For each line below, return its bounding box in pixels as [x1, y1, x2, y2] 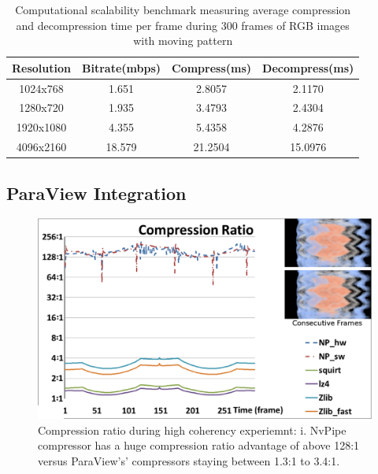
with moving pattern [133, 32, 233, 49]
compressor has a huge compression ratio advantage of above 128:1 [38, 437, 360, 454]
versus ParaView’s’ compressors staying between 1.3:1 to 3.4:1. [38, 452, 340, 468]
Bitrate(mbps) [82, 59, 161, 76]
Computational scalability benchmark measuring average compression [15, 2, 351, 17]
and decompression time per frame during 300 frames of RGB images [16, 17, 350, 33]
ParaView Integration [6, 180, 187, 205]
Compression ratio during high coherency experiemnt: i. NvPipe [38, 421, 346, 438]
